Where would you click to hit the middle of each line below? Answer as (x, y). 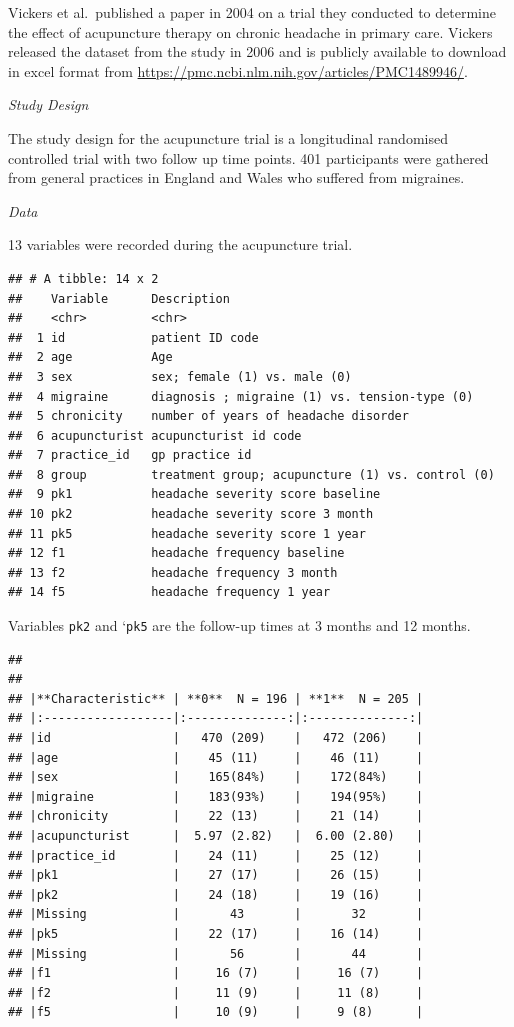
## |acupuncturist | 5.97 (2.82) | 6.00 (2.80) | (216, 836)
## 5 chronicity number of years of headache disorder (208, 416)
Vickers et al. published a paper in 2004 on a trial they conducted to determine (252, 12)
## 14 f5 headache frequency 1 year (169, 592)
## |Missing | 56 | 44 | (216, 953)
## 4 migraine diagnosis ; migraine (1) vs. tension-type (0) (241, 396)
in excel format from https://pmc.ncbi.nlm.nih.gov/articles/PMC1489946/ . (238, 70)
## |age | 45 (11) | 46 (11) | (216, 757)
